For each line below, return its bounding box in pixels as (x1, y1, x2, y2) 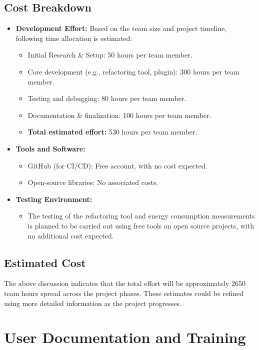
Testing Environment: (15, 193, 92, 204)
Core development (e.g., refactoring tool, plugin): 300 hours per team (27, 66, 239, 76)
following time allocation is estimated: (15, 32, 132, 43)
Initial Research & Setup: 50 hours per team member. (27, 49, 192, 60)
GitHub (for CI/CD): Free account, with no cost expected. (27, 160, 207, 170)
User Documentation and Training (4, 327, 246, 347)
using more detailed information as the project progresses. (4, 297, 181, 308)
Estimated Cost (4, 254, 86, 270)
